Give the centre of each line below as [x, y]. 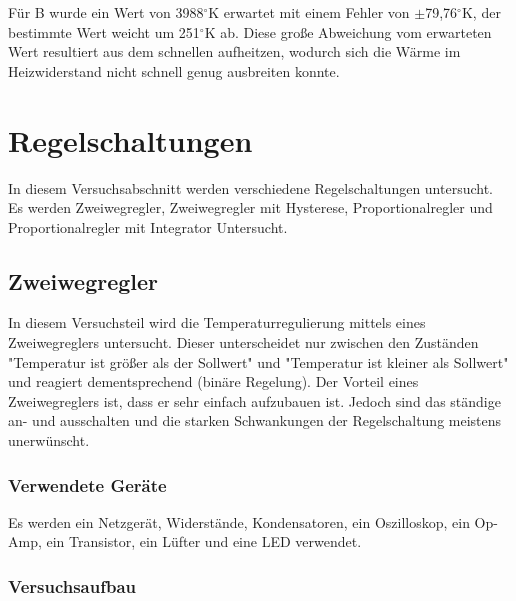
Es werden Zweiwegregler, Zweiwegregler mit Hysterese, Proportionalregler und [250, 207]
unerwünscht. [49, 440]
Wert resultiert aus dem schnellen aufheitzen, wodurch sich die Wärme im [234, 51]
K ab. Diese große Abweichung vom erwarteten [348, 31]
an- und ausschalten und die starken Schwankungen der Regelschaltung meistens [255, 420]
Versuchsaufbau [72, 585]
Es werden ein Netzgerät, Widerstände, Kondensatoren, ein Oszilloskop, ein [239, 521]
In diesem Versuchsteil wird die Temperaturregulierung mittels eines [217, 322]
